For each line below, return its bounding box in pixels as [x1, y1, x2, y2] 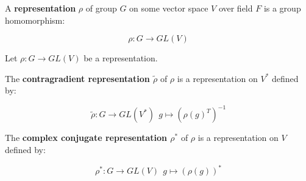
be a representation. [84, 52, 158, 64]
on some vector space [129, 2, 208, 14]
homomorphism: [5, 13, 65, 26]
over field [218, 2, 253, 14]
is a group [263, 2, 301, 14]
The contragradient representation [5, 72, 150, 84]
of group [85, 2, 117, 14]
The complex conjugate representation [5, 131, 167, 144]
